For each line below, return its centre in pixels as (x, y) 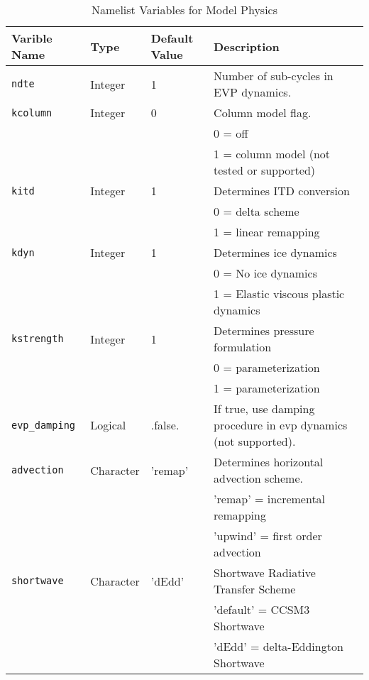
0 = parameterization (267, 367)
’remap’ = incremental (270, 499)
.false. (165, 425)
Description (247, 46)
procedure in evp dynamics (281, 425)
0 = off (231, 133)
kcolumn (32, 113)
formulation (243, 347)
